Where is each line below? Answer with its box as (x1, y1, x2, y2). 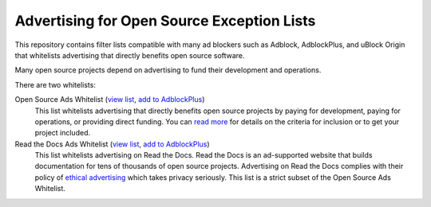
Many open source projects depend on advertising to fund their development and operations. (14, 65, 322, 75)
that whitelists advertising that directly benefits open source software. (14, 50, 245, 60)
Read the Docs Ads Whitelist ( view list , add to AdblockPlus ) (14, 139, 211, 149)
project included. (34, 128, 91, 138)
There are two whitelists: (14, 80, 96, 89)
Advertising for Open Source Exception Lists (14, 12, 316, 29)
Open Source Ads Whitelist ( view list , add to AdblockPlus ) (14, 95, 205, 104)
